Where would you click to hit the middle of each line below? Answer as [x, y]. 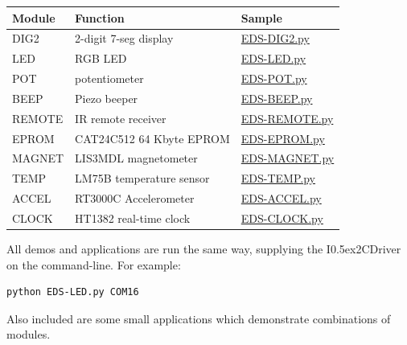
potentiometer [109, 78]
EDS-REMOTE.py [287, 118]
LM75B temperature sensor [142, 178]
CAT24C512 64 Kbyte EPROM [152, 138]
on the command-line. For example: [94, 264]
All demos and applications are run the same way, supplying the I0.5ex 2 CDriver [204, 249]
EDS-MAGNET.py [288, 158]
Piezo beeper [107, 98]
